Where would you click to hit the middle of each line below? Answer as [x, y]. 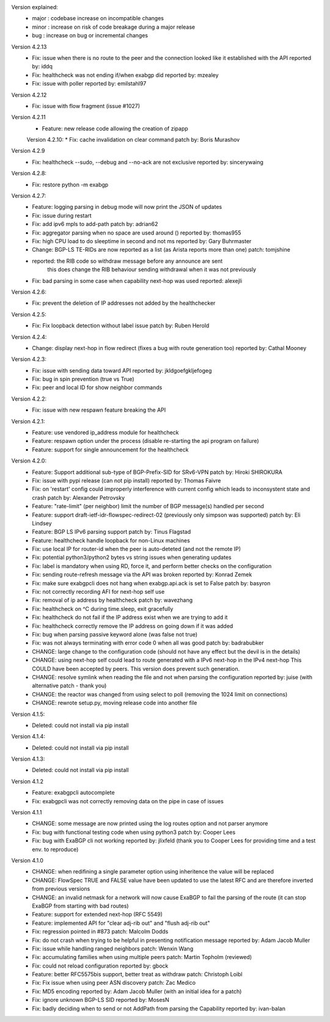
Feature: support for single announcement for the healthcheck [110, 450]
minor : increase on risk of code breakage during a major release [114, 27]
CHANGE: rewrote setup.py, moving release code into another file [115, 703]
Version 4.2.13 [29, 46]
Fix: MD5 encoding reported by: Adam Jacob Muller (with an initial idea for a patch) [137, 991]
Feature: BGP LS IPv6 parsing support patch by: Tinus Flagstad [112, 532]
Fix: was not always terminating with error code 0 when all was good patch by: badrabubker [148, 643]
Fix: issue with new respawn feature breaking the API [99, 410]
